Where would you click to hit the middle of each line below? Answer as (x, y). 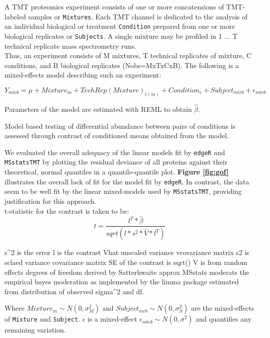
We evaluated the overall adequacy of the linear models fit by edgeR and (115, 152)
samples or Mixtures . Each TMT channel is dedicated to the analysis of (138, 16)
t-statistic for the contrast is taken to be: (67, 211)
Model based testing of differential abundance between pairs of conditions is (120, 126)
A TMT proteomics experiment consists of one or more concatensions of (114, 6)
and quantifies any (224, 319)
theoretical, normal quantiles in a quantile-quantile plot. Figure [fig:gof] (117, 172)
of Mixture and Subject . (43, 319)
